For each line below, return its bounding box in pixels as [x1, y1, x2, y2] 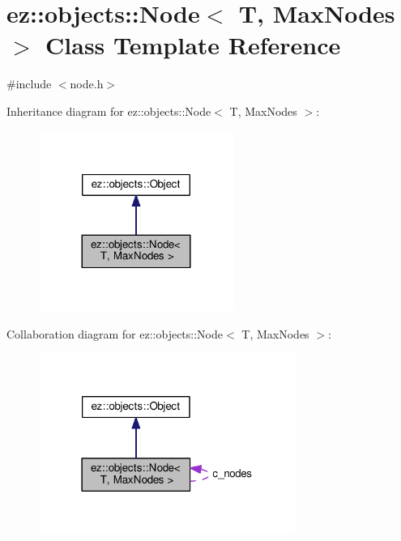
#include [6, 75, 52, 92]
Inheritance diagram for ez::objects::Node [6, 102, 211, 119]
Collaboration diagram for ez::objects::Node [6, 325, 224, 342]
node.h [70, 75, 104, 92]
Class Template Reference [45, 28, 341, 62]
